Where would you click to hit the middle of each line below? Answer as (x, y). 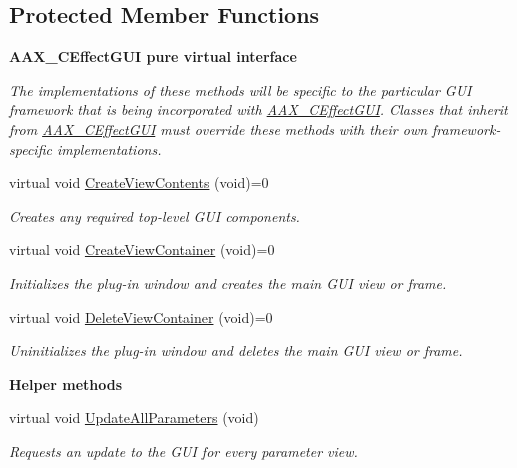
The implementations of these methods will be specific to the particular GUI (240, 89)
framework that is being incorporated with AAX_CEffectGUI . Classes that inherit (258, 109)
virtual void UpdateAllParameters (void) (134, 417)
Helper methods (66, 383)
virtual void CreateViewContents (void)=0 (139, 182)
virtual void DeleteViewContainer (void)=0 (141, 316)
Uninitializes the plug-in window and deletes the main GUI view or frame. (236, 350)
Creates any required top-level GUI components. (154, 215)
